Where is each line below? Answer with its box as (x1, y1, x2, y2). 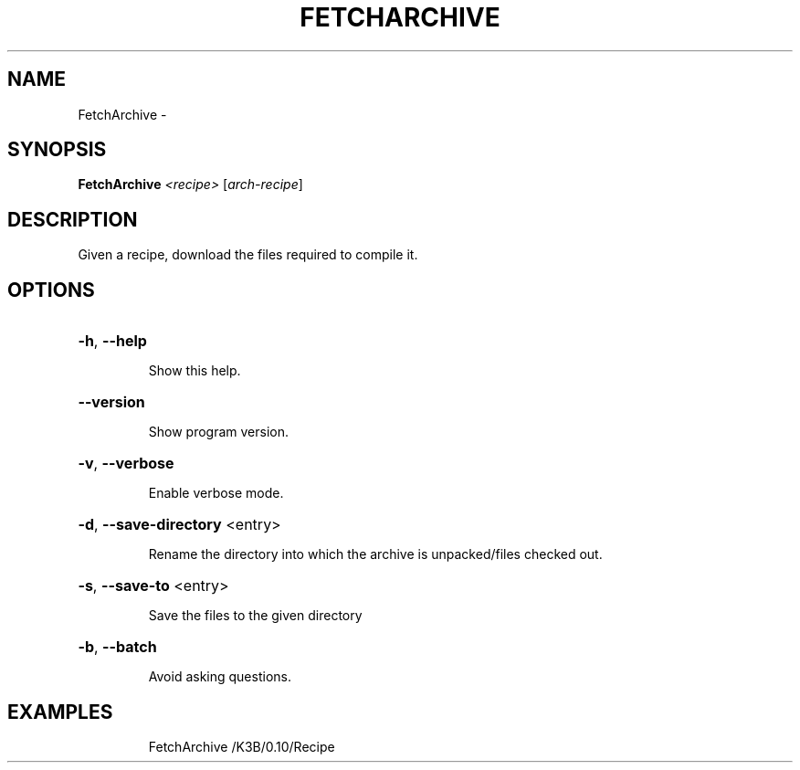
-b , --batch (78, 638, 157, 657)
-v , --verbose (78, 454, 174, 473)
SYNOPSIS (7, 138, 107, 162)
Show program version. (148, 424, 289, 440)
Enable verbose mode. (148, 485, 284, 501)
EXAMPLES (7, 700, 113, 723)
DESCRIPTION (7, 207, 138, 231)
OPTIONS (7, 278, 95, 301)
